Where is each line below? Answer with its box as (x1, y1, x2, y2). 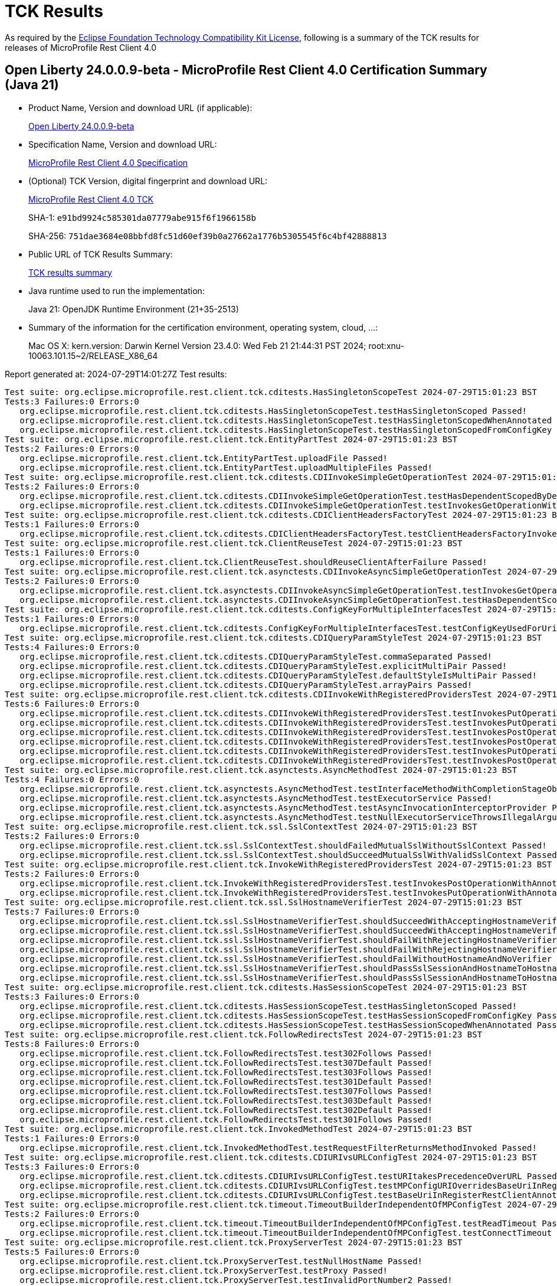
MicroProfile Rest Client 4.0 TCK (28, 194, 154, 204)
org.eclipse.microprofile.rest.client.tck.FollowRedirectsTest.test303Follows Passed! (19, 1067, 433, 1077)
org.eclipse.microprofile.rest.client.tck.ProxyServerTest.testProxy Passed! (19, 1265, 388, 1275)
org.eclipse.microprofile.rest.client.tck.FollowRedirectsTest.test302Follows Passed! (19, 1048, 433, 1058)
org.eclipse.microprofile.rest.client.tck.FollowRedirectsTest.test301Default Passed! (19, 1076, 433, 1086)
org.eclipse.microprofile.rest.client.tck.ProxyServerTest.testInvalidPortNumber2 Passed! (19, 1275, 453, 1285)
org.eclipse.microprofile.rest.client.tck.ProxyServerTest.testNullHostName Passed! (19, 1256, 423, 1266)
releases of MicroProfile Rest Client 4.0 (5, 42, 156, 53)
